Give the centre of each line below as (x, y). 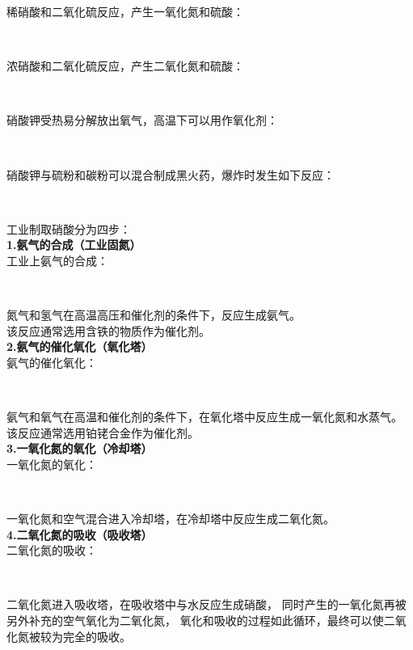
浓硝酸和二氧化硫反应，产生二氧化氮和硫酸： (125, 66)
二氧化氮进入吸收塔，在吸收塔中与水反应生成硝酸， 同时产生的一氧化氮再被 (206, 604)
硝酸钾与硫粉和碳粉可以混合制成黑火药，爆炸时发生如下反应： (171, 174)
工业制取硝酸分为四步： (69, 228)
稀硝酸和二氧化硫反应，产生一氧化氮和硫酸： (125, 11)
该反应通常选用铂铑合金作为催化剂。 (103, 432)
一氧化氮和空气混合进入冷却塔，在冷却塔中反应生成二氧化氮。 (171, 519)
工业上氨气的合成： (57, 260)
